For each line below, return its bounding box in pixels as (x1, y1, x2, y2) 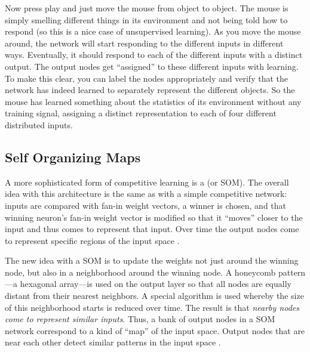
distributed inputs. (5, 118, 73, 131)
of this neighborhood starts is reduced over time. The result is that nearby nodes (5, 301, 299, 313)
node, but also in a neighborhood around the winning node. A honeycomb (5, 265, 276, 278)
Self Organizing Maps (5, 147, 141, 166)
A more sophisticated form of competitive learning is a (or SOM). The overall (5, 175, 289, 188)
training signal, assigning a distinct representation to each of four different (5, 107, 277, 119)
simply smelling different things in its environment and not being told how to (5, 13, 288, 26)
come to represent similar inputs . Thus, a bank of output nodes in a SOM (5, 313, 275, 325)
